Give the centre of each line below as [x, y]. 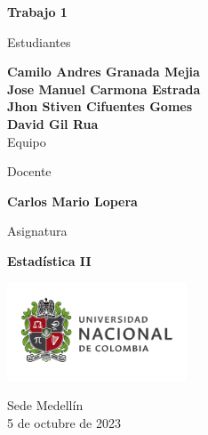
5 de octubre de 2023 [64, 422]
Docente [29, 171]
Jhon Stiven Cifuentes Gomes [100, 106]
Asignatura [37, 231]
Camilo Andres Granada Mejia [104, 72]
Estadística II [49, 260]
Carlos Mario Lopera [72, 201]
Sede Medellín [45, 405]
